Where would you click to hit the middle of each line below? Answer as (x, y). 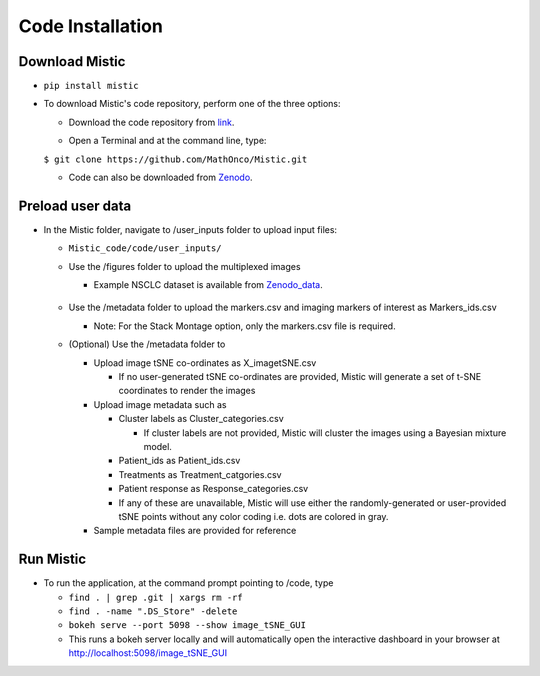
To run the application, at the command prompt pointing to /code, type (188, 583)
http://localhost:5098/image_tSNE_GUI (148, 653)
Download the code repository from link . (151, 122)
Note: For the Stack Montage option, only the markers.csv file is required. (244, 326)
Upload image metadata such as (160, 404)
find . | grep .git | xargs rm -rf (156, 597)
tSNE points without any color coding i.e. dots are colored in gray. (253, 516)
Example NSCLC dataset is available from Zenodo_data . (208, 285)
